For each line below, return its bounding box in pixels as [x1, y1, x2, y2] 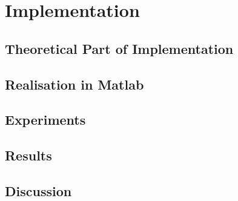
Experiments [5, 110, 86, 129]
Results [5, 146, 52, 165]
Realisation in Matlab [5, 74, 144, 93]
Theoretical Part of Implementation [5, 39, 234, 58]
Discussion [5, 181, 72, 200]
